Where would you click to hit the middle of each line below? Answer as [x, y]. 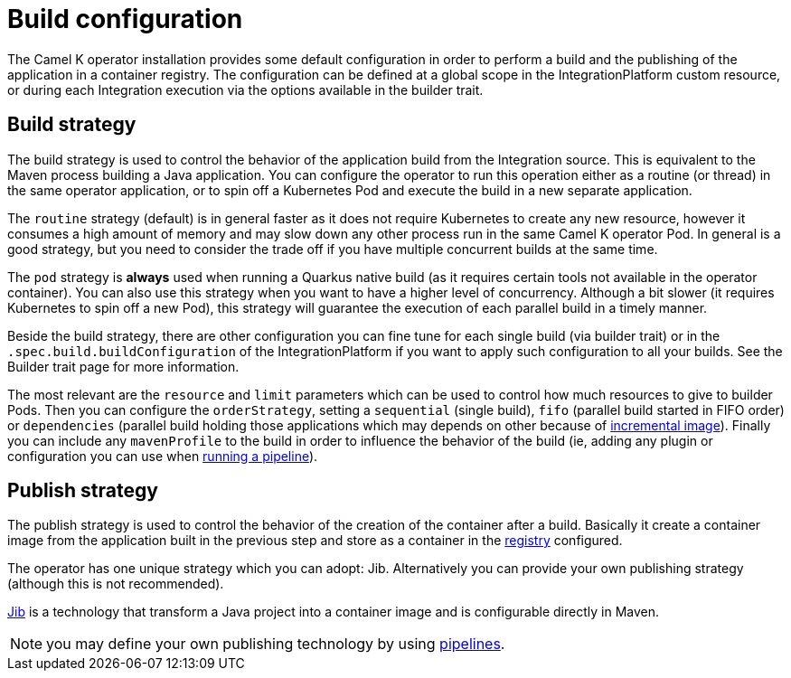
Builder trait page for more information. [123, 366]
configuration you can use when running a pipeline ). [163, 456]
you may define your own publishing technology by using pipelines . [276, 644]
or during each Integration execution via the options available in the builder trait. [245, 89]
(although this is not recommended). [116, 584]
